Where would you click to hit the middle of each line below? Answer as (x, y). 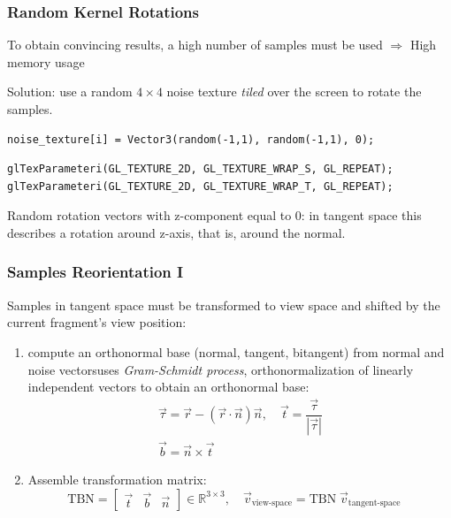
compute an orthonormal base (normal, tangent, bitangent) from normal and (236, 351)
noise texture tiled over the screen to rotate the (294, 91)
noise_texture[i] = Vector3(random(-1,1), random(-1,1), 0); (191, 139)
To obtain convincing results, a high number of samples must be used (195, 45)
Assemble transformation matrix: (117, 480)
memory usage (46, 61)
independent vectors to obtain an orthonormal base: (168, 387)
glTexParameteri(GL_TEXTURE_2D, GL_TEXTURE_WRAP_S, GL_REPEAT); (200, 169)
